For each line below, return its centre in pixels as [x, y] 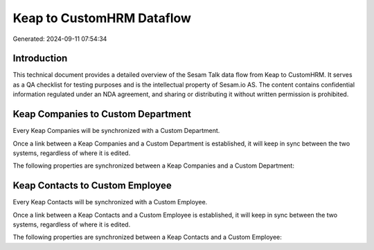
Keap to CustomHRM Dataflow [102, 18]
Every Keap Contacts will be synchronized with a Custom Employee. [110, 202]
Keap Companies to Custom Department [102, 114]
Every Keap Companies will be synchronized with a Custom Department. [116, 131]
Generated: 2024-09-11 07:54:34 [60, 39]
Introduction [40, 59]
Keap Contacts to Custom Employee [92, 186]
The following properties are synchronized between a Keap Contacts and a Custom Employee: [147, 237]
